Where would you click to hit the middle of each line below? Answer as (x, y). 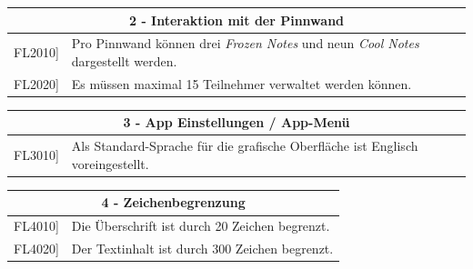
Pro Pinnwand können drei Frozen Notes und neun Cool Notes (245, 43)
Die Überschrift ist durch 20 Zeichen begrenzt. (201, 226)
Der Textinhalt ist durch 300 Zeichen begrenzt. (202, 249)
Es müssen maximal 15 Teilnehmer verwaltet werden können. (242, 83)
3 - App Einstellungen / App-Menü (236, 122)
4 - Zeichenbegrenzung (173, 202)
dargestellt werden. (124, 60)
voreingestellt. (110, 163)
